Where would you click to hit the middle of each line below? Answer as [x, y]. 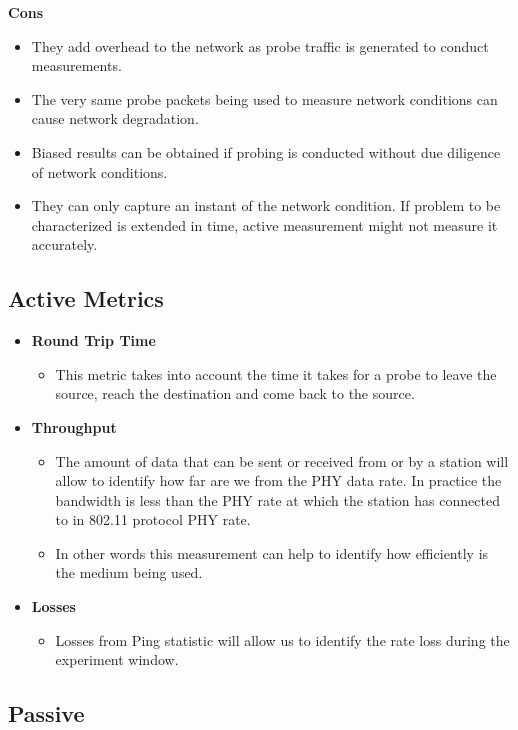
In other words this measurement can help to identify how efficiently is [272, 552]
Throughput [74, 426]
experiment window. [117, 659]
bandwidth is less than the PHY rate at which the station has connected [277, 499]
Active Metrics [86, 298]
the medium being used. [129, 572]
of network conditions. [99, 171]
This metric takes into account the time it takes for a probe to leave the [276, 373]
